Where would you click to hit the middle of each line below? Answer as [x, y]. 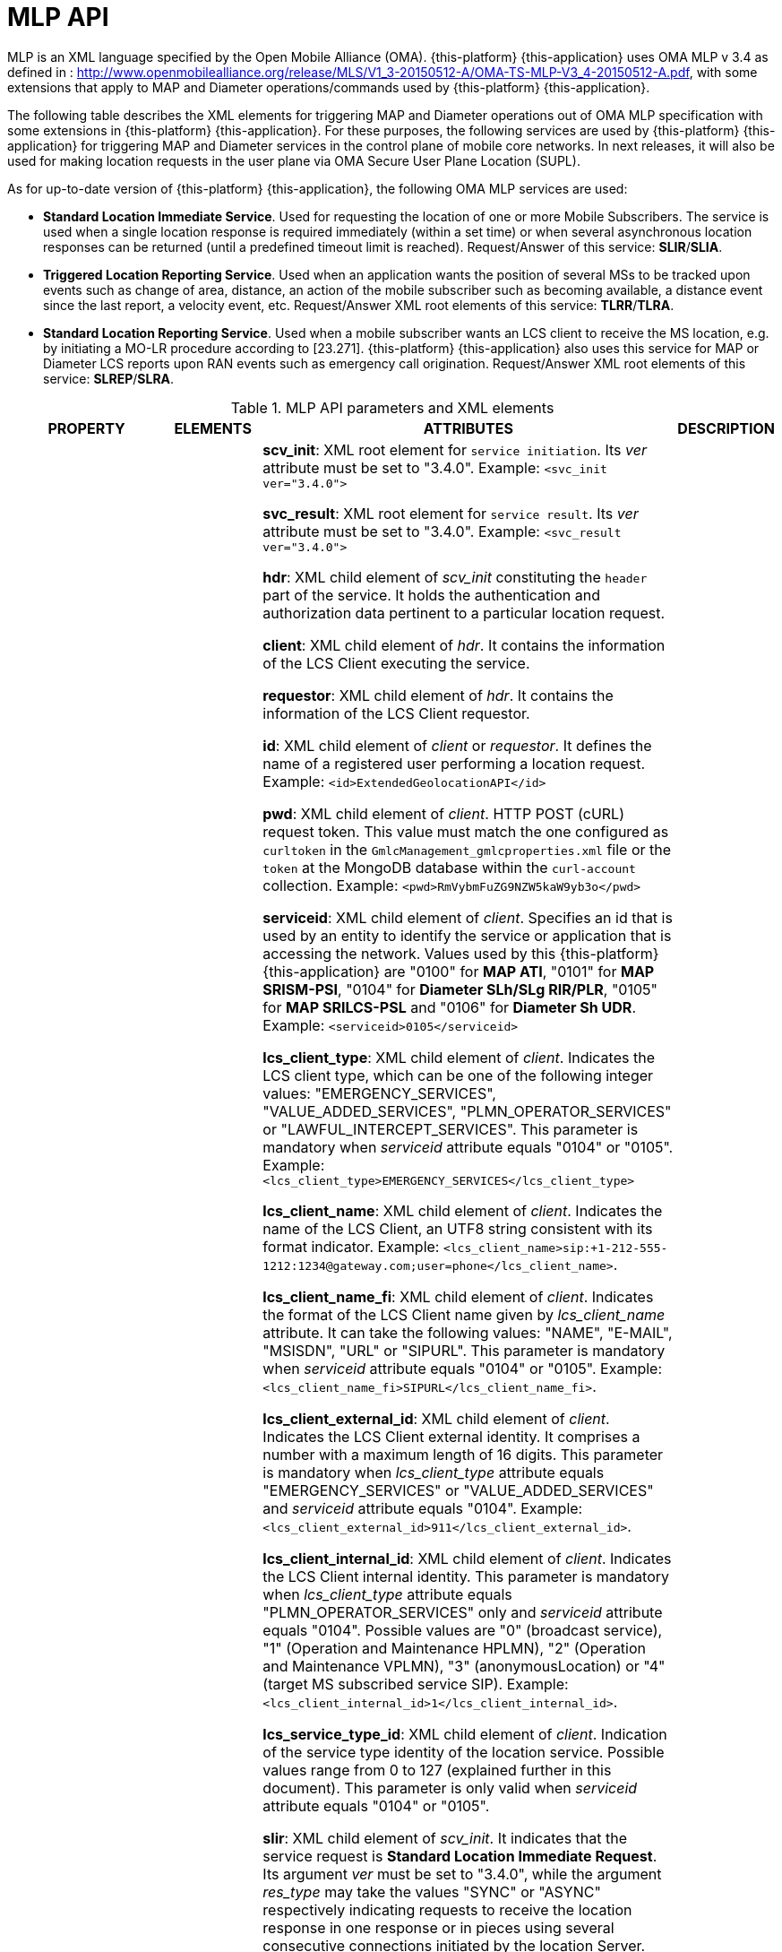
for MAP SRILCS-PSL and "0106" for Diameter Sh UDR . [449, 1007]
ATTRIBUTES [468, 428]
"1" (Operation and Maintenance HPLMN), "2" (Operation [455, 1648]
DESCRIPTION [726, 428]
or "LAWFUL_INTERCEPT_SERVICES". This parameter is [451, 1129]
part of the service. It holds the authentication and [431, 595]
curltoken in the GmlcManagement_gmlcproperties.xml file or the [467, 849]
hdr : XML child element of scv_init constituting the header [455, 577]
